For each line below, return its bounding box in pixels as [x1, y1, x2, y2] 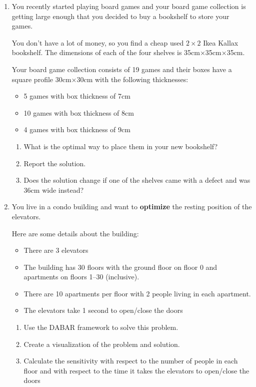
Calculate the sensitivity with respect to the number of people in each [23, 355, 238, 366]
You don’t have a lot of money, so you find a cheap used [11, 37, 184, 48]
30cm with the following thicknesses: [76, 74, 188, 84]
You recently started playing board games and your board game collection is [11, 1, 246, 11]
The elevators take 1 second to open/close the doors [23, 305, 183, 315]
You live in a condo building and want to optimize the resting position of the [11, 201, 252, 212]
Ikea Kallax [203, 37, 238, 48]
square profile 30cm [11, 74, 71, 84]
